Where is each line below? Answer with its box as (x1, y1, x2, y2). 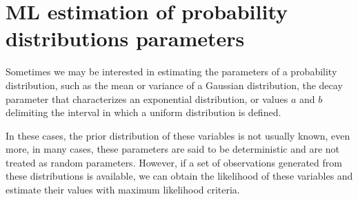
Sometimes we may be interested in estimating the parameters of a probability (6, 64, 337, 79)
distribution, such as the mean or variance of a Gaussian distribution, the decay (6, 77, 343, 92)
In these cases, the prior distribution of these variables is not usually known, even (6, 128, 350, 142)
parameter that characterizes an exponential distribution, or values (6, 91, 288, 106)
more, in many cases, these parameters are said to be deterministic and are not (6, 142, 340, 156)
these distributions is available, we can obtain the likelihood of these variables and (6, 169, 353, 183)
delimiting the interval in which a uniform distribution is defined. (6, 105, 281, 120)
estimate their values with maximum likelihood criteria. (6, 182, 240, 197)
